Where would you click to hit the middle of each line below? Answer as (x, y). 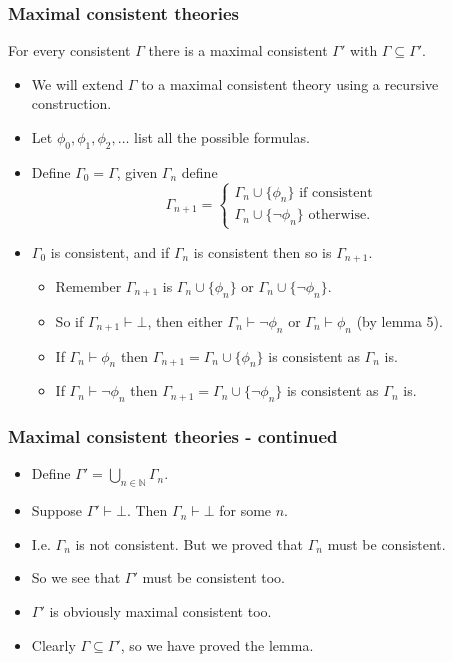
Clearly (53, 644)
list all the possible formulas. (222, 137)
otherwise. (339, 215)
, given (137, 171)
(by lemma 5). (399, 320)
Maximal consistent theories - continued (173, 436)
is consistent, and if (110, 251)
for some (245, 510)
